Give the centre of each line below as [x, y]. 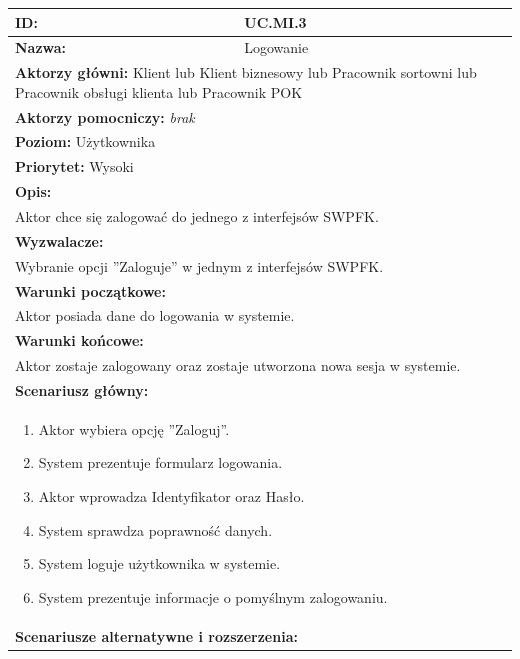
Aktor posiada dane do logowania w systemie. [155, 315]
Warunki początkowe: [90, 290]
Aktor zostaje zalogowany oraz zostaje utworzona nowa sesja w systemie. [238, 365]
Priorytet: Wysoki [74, 166]
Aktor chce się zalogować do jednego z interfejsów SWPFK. [197, 216]
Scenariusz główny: [82, 389]
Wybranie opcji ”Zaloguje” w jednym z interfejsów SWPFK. [199, 265]
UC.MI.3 [275, 21]
